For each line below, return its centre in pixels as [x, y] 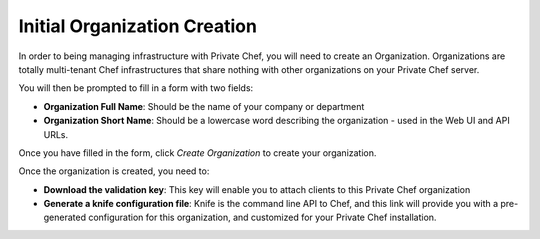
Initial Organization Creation [137, 26]
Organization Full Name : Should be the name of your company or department [204, 106]
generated [65, 217]
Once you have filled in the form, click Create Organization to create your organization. [197, 152]
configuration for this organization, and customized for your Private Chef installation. [262, 217]
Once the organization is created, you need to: [114, 171]
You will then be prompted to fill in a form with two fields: [136, 88]
